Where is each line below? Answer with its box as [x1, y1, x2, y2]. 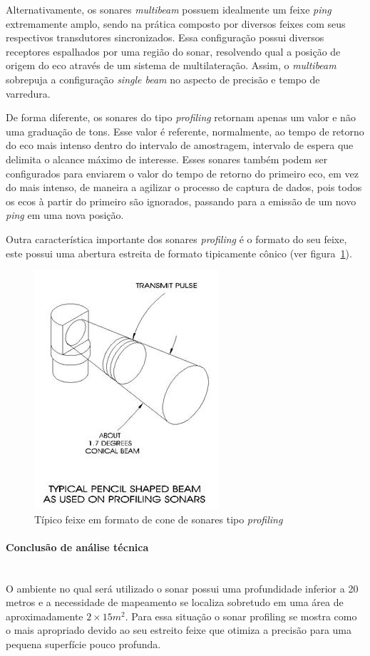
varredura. [6, 86, 51, 101]
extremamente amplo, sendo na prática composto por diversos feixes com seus [6, 16, 346, 31]
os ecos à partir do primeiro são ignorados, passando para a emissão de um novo [6, 193, 356, 208]
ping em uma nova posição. [6, 207, 124, 222]
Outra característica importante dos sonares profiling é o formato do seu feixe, [6, 231, 347, 246]
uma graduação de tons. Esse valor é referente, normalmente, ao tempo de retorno [6, 123, 364, 138]
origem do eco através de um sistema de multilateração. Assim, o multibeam [6, 58, 336, 73]
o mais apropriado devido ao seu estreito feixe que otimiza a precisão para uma [6, 622, 352, 637]
